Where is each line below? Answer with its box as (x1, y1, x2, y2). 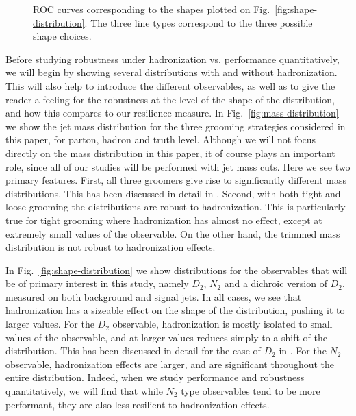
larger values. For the (5, 317, 94, 331)
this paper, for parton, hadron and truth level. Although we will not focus (5, 132, 316, 147)
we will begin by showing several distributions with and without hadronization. (5, 65, 338, 79)
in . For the (279, 343, 327, 358)
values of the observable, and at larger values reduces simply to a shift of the (5, 330, 327, 344)
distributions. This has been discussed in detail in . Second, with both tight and (5, 186, 341, 200)
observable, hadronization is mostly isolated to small (112, 317, 333, 331)
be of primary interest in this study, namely (5, 276, 189, 291)
